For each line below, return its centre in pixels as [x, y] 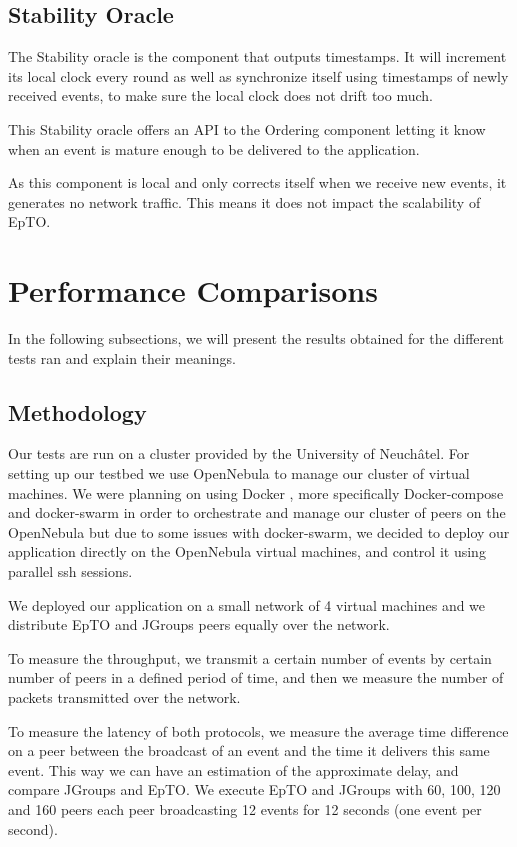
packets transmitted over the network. [124, 697]
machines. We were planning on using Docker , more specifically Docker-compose [256, 492]
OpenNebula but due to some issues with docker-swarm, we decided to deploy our [259, 531]
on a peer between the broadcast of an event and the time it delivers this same [249, 750]
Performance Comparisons [193, 290]
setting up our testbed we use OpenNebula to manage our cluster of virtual [239, 473]
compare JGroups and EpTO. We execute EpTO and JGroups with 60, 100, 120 [254, 789]
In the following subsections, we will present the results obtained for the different [256, 338]
